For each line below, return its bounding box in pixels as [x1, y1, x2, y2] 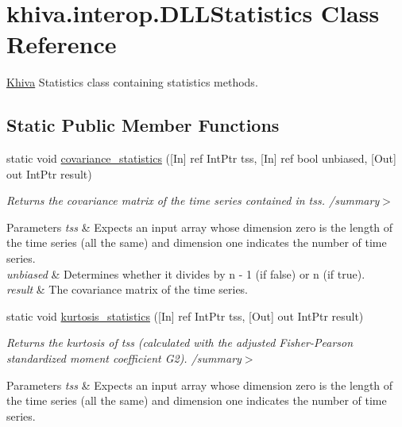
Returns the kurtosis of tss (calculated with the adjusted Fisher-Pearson [6, 334, 354, 351]
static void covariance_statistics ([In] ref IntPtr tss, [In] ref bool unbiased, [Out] [6, 150, 396, 167]
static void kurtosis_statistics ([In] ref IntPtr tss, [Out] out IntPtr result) [6, 307, 364, 324]
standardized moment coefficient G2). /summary [6, 350, 242, 367]
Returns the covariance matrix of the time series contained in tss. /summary [6, 192, 380, 209]
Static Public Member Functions [6, 113, 280, 137]
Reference [6, 28, 117, 60]
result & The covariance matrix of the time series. [6, 281, 249, 298]
